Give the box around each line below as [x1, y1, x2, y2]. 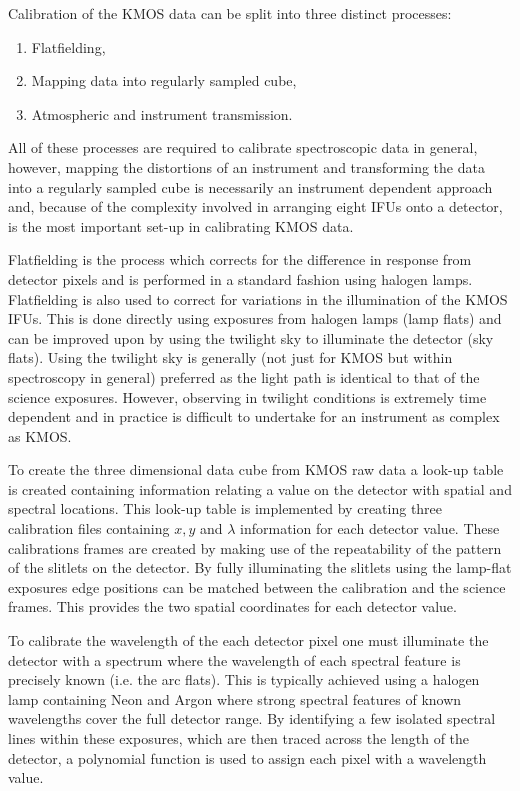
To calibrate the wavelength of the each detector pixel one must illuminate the [8, 630, 489, 651]
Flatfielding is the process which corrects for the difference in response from [8, 249, 472, 270]
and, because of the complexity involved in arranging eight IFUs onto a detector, [8, 196, 503, 217]
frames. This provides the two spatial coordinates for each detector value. [8, 596, 457, 617]
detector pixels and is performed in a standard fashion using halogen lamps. [8, 268, 473, 289]
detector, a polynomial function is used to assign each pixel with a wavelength [8, 747, 487, 768]
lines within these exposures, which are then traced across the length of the [8, 728, 470, 748]
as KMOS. [8, 425, 72, 446]
